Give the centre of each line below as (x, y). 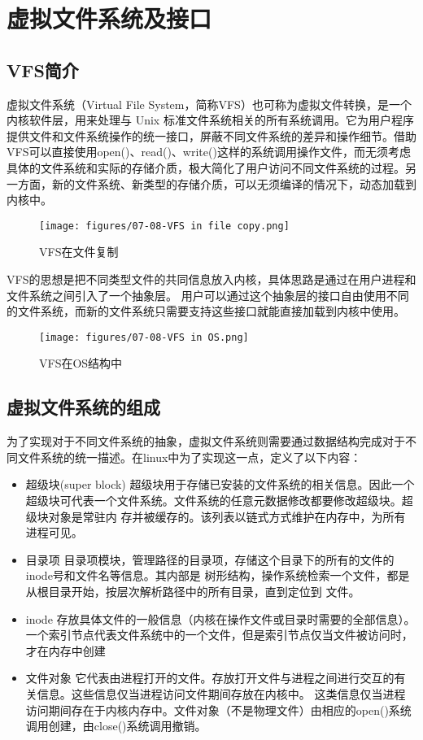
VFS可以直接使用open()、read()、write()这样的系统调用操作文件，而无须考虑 (209, 152)
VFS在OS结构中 (81, 363)
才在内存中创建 (65, 650)
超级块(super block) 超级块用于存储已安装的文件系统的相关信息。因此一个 (220, 484)
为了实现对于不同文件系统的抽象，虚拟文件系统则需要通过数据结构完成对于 (206, 441)
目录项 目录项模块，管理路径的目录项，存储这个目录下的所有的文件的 (210, 559)
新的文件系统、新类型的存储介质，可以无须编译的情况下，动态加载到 (234, 183)
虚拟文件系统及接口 (109, 18)
